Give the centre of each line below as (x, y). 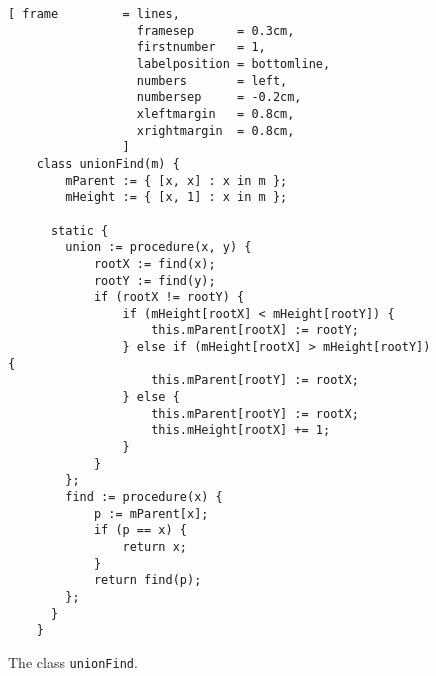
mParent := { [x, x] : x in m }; (176, 180)
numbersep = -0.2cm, (219, 97)
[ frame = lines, (94, 14)
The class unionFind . (73, 661)
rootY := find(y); (154, 280)
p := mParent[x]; (151, 513)
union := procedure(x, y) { (158, 247)
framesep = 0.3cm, (215, 30)
